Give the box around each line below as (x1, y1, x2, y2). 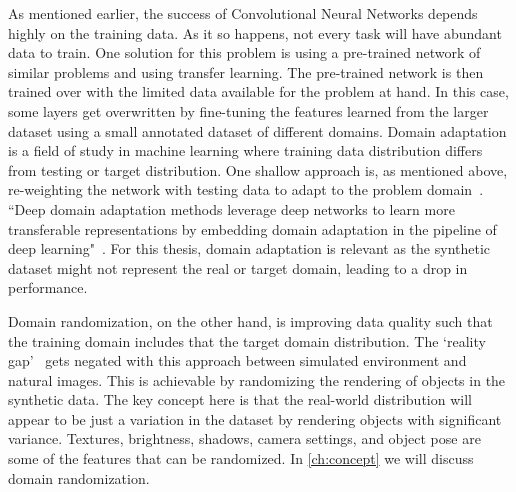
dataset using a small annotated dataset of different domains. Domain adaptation (8, 120, 507, 141)
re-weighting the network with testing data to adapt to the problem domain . (8, 179, 484, 200)
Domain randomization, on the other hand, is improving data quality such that (8, 310, 493, 331)
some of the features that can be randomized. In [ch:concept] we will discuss (8, 448, 474, 469)
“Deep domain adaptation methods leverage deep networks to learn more (8, 198, 455, 219)
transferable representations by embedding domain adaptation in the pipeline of (8, 218, 497, 239)
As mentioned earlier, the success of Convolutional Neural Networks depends (8, 3, 478, 23)
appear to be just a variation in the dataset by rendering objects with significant (8, 408, 502, 429)
